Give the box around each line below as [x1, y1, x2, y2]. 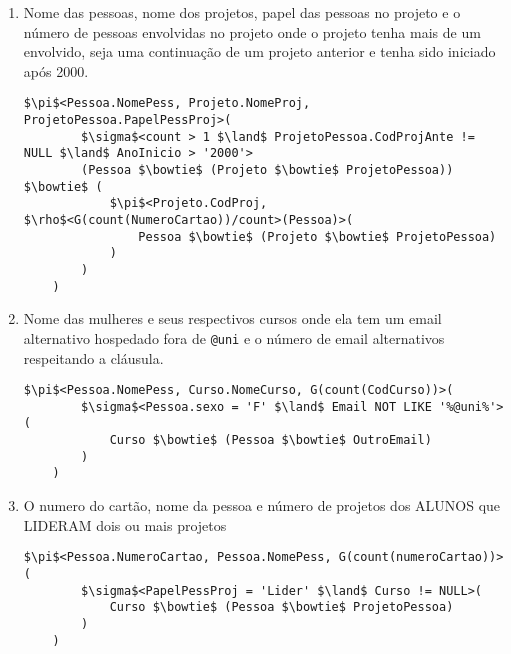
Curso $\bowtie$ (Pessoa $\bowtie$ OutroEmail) [109, 433, 432, 448]
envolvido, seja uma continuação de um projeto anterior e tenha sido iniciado [23, 41, 496, 62]
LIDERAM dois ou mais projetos [23, 514, 227, 535]
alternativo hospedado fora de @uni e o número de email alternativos [23, 327, 445, 348]
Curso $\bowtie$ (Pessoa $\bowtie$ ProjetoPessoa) [109, 600, 454, 615]
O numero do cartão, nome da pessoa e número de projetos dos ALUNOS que [23, 495, 501, 516]
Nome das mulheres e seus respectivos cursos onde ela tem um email [23, 308, 442, 329]
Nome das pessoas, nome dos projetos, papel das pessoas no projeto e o [23, 2, 461, 22]
